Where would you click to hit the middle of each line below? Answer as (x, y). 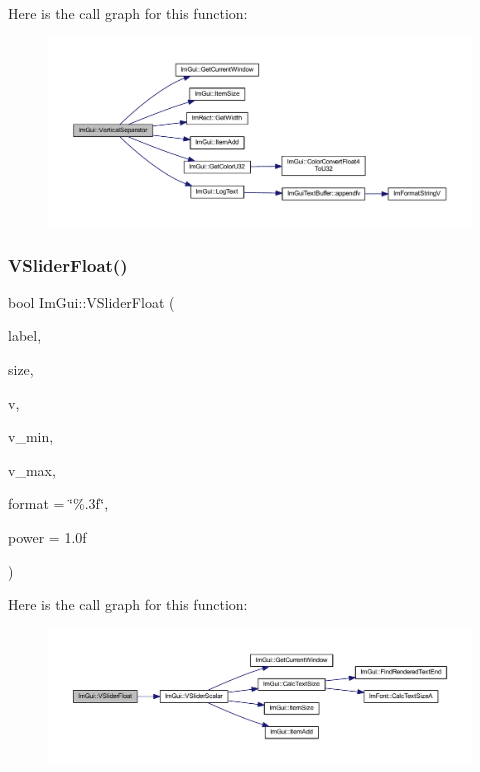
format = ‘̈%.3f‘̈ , (58, 503)
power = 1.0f (47, 536)
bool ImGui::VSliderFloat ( (91, 301)
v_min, (31, 436)
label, (25, 335)
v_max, (32, 469)
